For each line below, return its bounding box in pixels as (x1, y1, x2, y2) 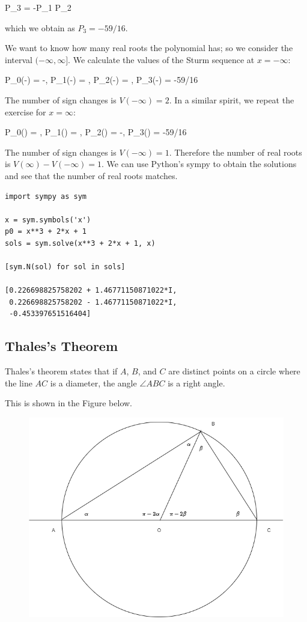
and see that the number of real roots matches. (5, 169, 178, 181)
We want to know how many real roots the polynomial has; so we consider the (5, 41, 293, 54)
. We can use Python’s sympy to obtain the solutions (102, 157, 297, 170)
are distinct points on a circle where (168, 365, 300, 377)
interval (5, 53, 32, 66)
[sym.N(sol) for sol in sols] (5, 263, 126, 272)
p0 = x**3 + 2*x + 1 (5, 227, 87, 236)
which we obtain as (5, 21, 75, 34)
